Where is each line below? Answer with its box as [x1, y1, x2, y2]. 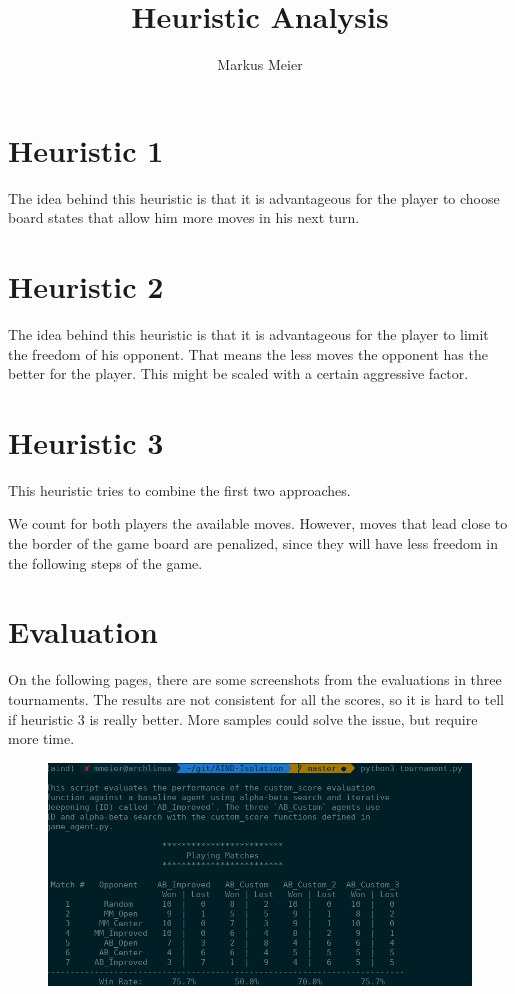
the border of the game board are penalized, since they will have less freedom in [8, 533, 499, 554]
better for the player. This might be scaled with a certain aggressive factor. [8, 363, 469, 384]
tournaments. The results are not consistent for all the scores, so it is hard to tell [8, 688, 504, 709]
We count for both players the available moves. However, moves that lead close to [8, 513, 508, 534]
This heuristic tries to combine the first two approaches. [8, 479, 351, 500]
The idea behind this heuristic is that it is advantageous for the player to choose [8, 187, 500, 208]
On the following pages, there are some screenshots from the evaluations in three [8, 669, 502, 690]
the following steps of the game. [8, 552, 203, 573]
